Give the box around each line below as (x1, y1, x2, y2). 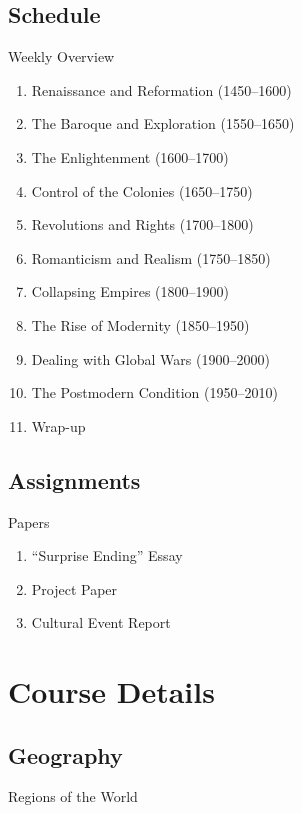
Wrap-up (31, 415, 86, 436)
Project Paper (31, 578, 118, 599)
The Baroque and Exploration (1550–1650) (31, 113, 295, 134)
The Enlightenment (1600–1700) (31, 146, 229, 167)
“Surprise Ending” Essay (31, 545, 183, 566)
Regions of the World (8, 786, 138, 807)
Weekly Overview (8, 46, 115, 67)
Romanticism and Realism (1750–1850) (31, 247, 271, 268)
